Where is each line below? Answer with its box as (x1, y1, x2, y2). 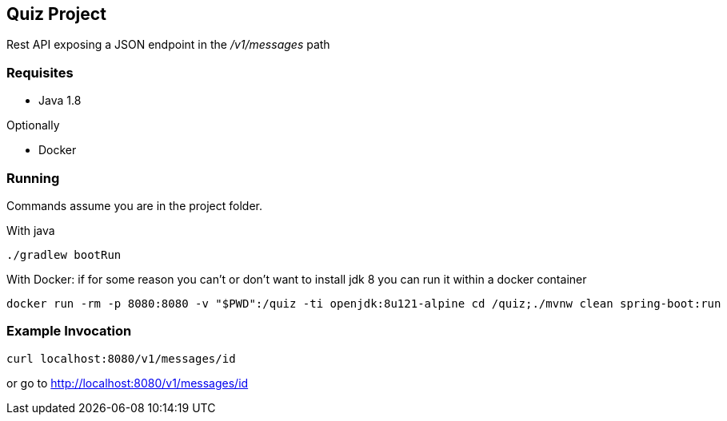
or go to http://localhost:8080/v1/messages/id (6, 375, 249, 390)
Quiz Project (6, 4, 106, 24)
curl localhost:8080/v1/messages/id (6, 351, 236, 365)
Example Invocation (6, 323, 132, 340)
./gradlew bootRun (6, 248, 122, 261)
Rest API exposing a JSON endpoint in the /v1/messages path (6, 38, 330, 52)
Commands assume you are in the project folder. (6, 198, 263, 212)
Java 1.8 (38, 93, 82, 108)
